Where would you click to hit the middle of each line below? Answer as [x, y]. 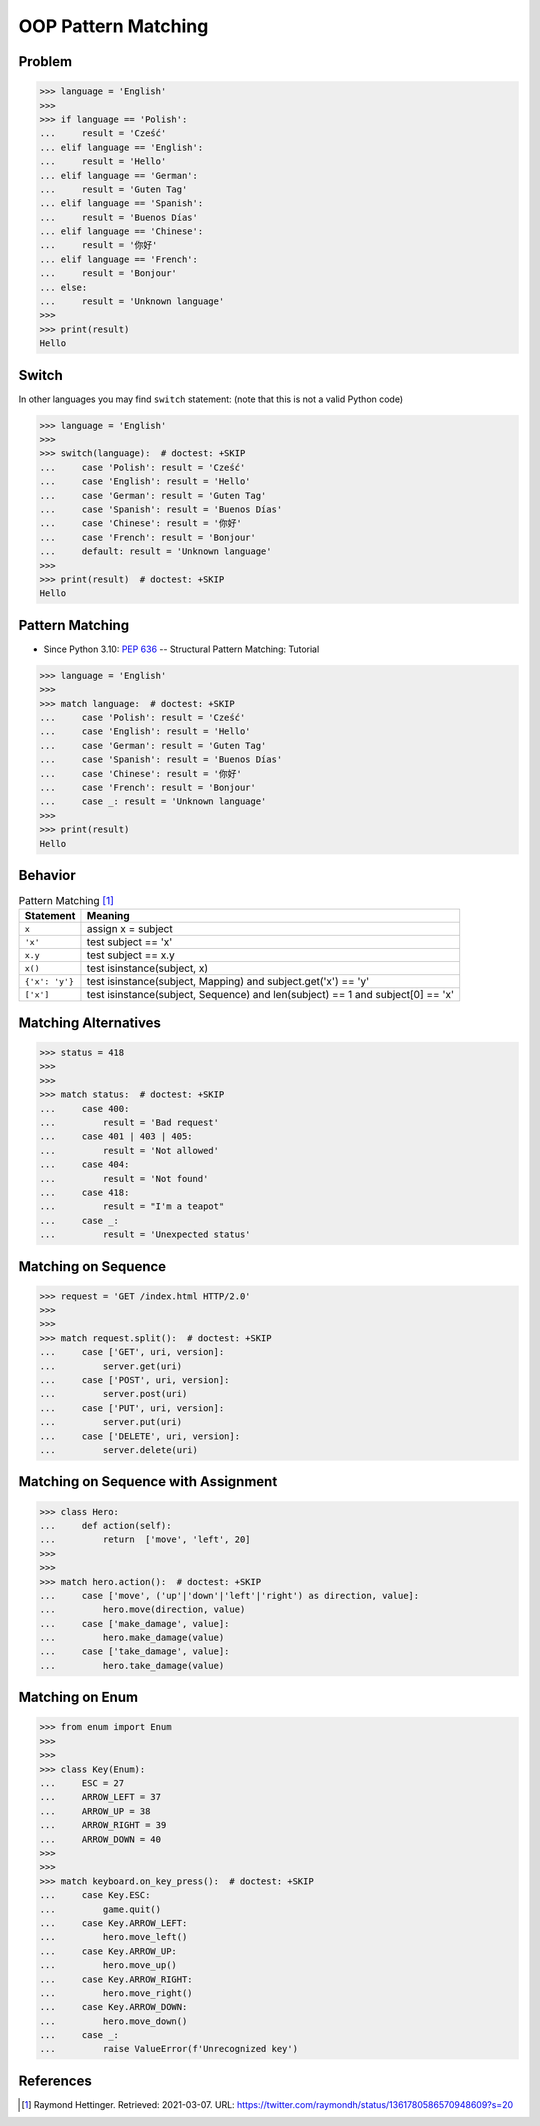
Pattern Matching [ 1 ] [66, 901]
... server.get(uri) [111, 1366]
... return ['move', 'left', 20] [145, 1539]
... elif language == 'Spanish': [121, 203]
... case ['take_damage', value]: [134, 1651]
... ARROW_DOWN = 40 [100, 1839]
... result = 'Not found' [124, 1178]
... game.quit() [100, 1909]
